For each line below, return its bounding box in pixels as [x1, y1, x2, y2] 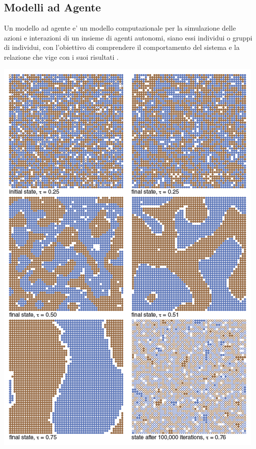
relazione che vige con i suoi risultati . [4, 51, 119, 62]
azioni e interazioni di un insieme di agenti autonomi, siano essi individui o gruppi [4, 32, 253, 42]
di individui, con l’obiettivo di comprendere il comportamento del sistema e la [4, 42, 240, 52]
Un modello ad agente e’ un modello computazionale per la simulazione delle [4, 23, 236, 33]
